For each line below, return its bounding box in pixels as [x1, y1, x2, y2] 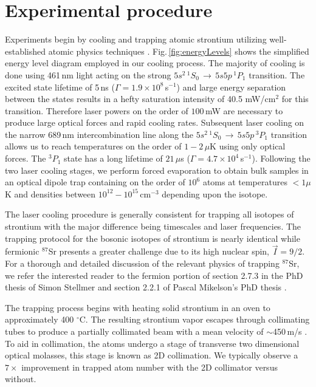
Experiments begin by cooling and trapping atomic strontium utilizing [5, 33, 267, 46]
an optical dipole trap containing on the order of [5, 176, 185, 188]
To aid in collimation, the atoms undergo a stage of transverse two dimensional [5, 337, 300, 349]
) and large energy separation [176, 80, 286, 93]
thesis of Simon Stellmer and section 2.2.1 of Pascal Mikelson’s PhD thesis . [5, 281, 287, 293]
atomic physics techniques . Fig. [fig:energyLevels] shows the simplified [48, 44, 309, 57]
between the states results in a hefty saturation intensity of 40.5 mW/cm [5, 92, 276, 105]
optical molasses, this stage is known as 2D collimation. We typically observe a [5, 349, 298, 361]
